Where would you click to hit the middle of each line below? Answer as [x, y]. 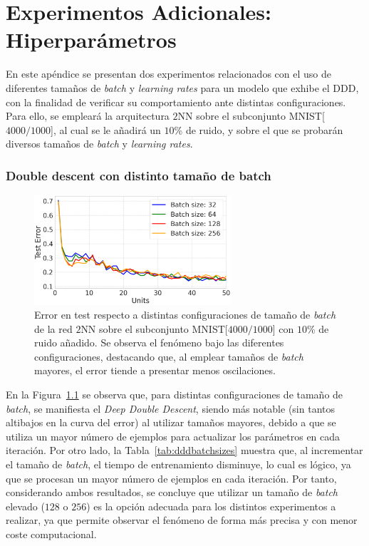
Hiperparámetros [91, 40]
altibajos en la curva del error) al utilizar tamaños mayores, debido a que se [171, 422]
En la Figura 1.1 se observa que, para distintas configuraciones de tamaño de [175, 395]
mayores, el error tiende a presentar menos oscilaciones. [155, 370]
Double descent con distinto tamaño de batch [139, 175]
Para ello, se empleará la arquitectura [88, 116]
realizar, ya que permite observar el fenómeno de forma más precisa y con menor [182, 520]
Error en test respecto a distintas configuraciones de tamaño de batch [185, 315]
